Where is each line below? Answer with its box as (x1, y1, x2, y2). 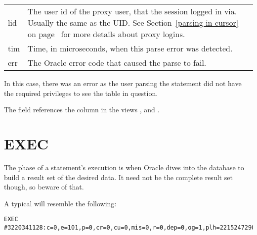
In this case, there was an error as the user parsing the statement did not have (4, 78, 242, 88)
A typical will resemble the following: (4, 198, 117, 208)
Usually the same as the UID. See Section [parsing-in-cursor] (28, 17, 239, 28)
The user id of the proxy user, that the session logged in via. (28, 5, 237, 17)
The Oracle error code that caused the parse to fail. (28, 57, 207, 68)
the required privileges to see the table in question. (4, 88, 158, 98)
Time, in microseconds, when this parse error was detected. (28, 43, 233, 54)
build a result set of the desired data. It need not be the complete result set (4, 172, 233, 182)
